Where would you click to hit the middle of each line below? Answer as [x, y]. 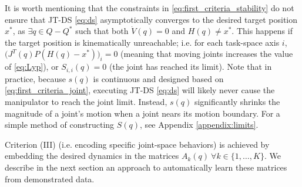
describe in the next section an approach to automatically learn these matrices [146, 167]
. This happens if [262, 31]
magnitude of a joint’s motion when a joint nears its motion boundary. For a [142, 113]
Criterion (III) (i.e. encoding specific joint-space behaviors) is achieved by [137, 144]
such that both [102, 31]
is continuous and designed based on [158, 78]
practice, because [35, 78]
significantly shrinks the [237, 102]
